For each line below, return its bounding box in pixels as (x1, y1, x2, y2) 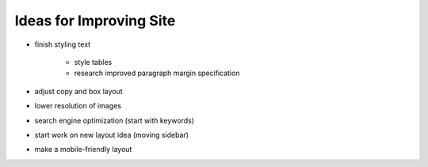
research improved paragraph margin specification (74, 68, 240, 78)
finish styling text (34, 40, 91, 49)
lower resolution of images (34, 101, 122, 111)
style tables (74, 57, 113, 66)
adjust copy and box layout (34, 86, 123, 96)
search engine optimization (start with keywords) (34, 116, 194, 125)
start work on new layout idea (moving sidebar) (34, 130, 189, 139)
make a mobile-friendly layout (34, 145, 132, 154)
